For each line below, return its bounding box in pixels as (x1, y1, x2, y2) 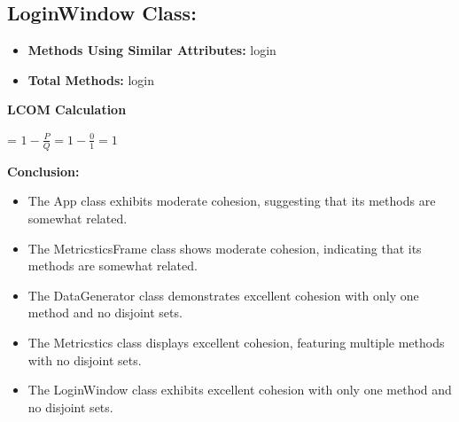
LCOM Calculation (7, 100, 127, 119)
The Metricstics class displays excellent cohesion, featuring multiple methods (27, 332, 445, 351)
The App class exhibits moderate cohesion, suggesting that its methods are (27, 191, 436, 210)
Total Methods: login (27, 70, 154, 89)
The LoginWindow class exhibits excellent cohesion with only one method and (27, 380, 452, 399)
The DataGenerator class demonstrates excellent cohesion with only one (27, 285, 419, 304)
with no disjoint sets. (27, 350, 142, 369)
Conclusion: (7, 161, 80, 180)
